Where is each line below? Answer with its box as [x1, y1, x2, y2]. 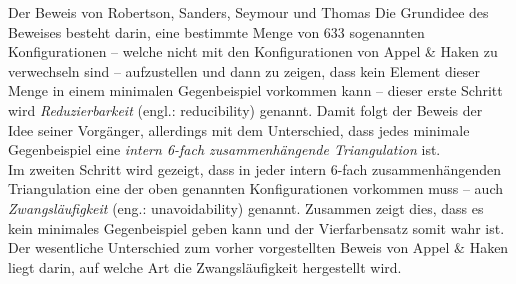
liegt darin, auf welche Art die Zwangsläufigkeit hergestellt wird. [8, 256, 402, 277]
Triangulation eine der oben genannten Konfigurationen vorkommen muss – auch [8, 178, 504, 199]
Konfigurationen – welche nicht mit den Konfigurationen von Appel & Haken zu [8, 41, 498, 62]
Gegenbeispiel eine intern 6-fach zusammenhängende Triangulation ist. [8, 139, 441, 160]
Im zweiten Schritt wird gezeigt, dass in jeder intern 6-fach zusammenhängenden [8, 158, 502, 179]
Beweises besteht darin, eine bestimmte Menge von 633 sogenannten [8, 21, 425, 42]
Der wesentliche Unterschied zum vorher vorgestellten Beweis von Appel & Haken [8, 237, 509, 258]
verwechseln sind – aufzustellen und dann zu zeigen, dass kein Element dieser [8, 60, 481, 81]
